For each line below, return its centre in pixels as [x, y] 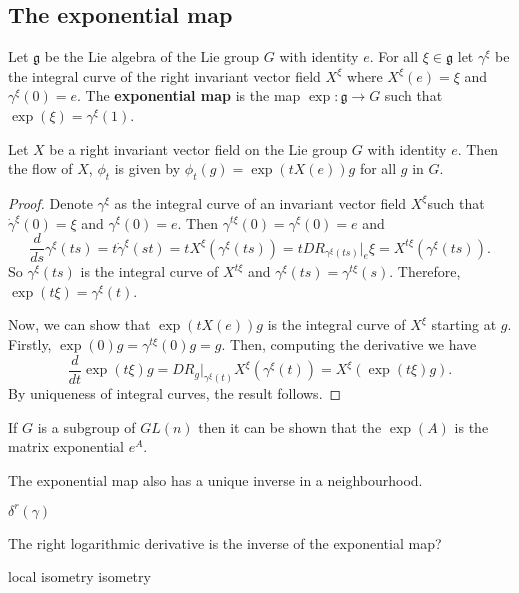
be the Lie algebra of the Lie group [152, 56]
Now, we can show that [79, 324]
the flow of [40, 168]
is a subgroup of [86, 426]
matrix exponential [66, 446]
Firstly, [30, 344]
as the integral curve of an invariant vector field [260, 202]
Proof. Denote [50, 202]
